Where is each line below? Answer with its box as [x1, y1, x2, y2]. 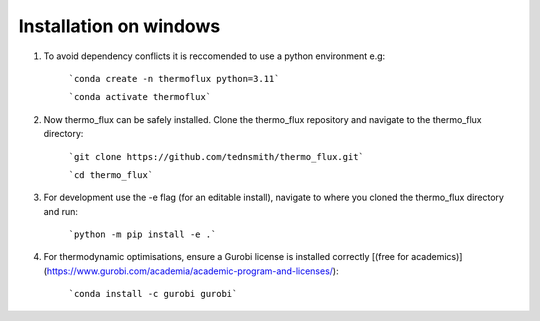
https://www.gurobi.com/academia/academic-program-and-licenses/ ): [46, 265, 339, 277]
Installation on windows [18, 15, 221, 37]
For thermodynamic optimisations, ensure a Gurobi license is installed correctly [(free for [43, 251, 410, 263]
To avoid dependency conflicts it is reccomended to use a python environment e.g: [43, 50, 386, 62]
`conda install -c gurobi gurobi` [68, 288, 238, 300]
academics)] [411, 251, 463, 263]
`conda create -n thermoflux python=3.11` [68, 73, 280, 84]
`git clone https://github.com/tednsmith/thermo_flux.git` [68, 151, 365, 162]
